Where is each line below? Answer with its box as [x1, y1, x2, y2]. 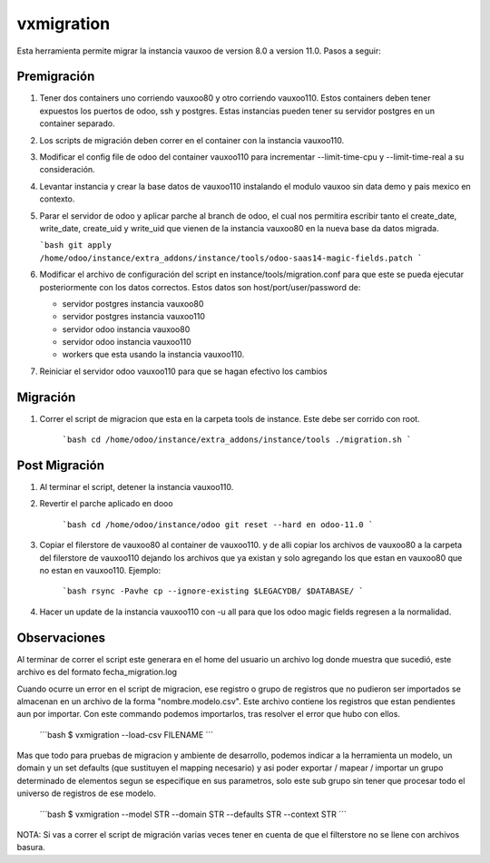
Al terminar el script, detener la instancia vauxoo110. [39, 482, 234, 493]
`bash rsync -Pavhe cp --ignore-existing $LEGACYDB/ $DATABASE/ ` [62, 586, 365, 596]
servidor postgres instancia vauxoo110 [62, 311, 206, 322]
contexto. [39, 193, 75, 204]
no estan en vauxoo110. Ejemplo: [39, 565, 162, 576]
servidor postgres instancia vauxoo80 [62, 298, 204, 309]
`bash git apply [39, 240, 113, 250]
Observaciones [16, 630, 106, 645]
